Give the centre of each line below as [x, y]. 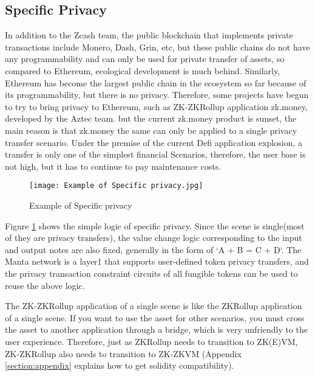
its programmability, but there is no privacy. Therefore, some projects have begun [157, 95]
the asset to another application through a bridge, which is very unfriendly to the [157, 329]
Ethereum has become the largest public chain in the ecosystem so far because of [156, 82]
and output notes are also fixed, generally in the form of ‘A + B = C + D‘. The [153, 249]
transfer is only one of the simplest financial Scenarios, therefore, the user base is [155, 154]
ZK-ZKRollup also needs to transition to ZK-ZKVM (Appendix [123, 353]
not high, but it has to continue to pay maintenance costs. [113, 166]
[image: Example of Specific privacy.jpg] [116, 186]
